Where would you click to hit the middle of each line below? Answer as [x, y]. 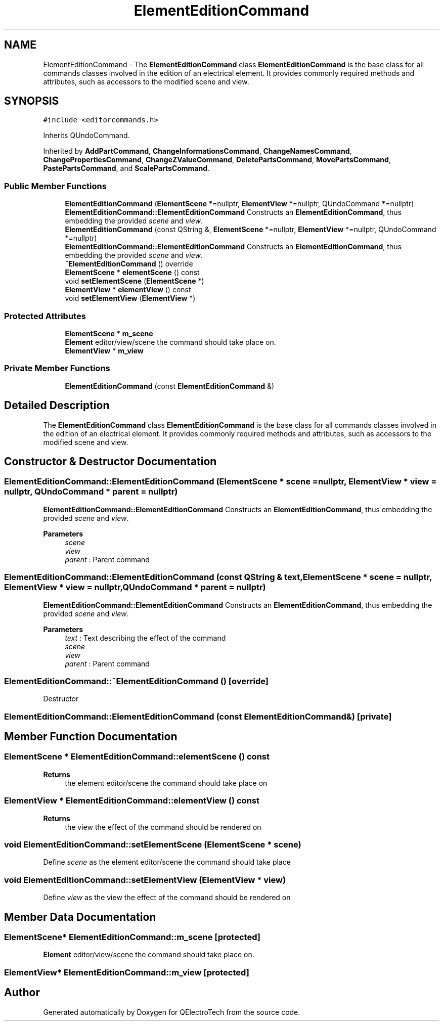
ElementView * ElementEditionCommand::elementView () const [132, 801]
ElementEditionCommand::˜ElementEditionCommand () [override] [136, 681]
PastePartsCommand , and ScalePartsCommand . [126, 168]
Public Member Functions [55, 186]
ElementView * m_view [104, 350]
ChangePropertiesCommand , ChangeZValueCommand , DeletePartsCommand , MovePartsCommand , [217, 160]
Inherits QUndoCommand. [86, 136]
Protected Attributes [45, 316]
